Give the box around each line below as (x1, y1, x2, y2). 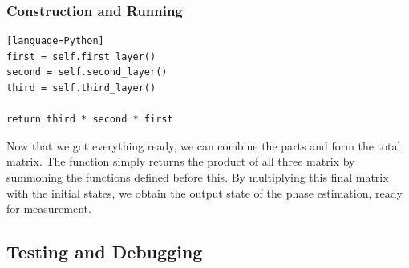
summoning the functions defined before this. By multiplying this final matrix (6, 168, 389, 185)
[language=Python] (6, 35, 104, 47)
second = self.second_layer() (6, 66, 168, 78)
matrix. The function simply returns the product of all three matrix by (6, 153, 355, 170)
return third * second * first (6, 114, 173, 126)
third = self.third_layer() (6, 82, 156, 94)
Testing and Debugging (6, 239, 203, 264)
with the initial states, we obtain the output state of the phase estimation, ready (6, 184, 403, 201)
